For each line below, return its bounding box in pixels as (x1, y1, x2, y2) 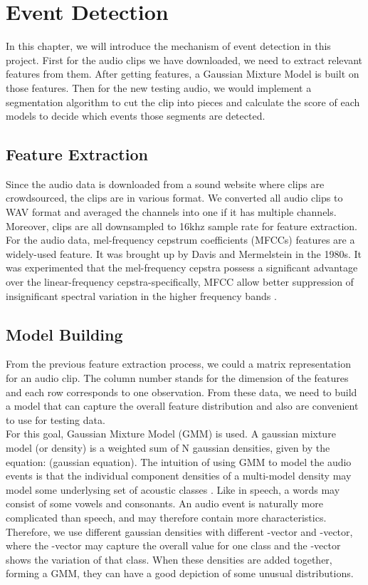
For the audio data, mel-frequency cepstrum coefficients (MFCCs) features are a (6, 232, 355, 247)
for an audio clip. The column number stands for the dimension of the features (6, 371, 349, 385)
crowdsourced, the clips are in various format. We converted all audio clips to (6, 190, 343, 205)
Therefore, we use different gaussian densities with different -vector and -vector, (6, 524, 353, 539)
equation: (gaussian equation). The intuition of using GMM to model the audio (6, 454, 352, 469)
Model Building (6, 323, 123, 345)
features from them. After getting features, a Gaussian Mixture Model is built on (6, 66, 359, 81)
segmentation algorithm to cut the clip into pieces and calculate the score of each (6, 94, 360, 109)
